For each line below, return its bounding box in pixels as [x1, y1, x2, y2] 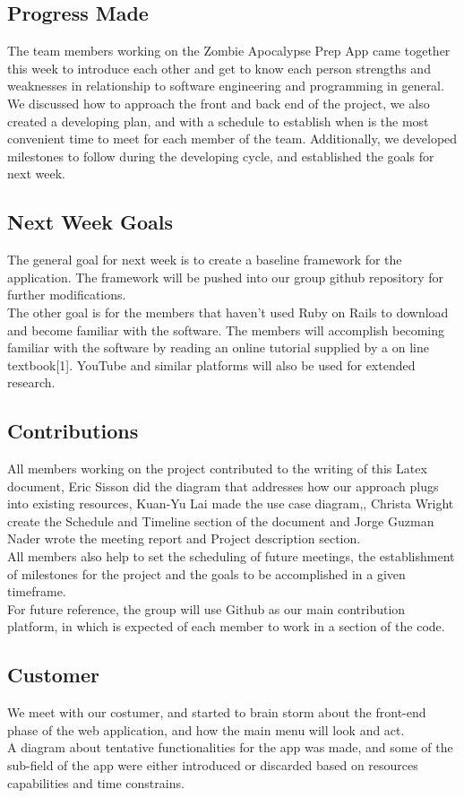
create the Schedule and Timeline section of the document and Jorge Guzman [7, 511, 434, 530]
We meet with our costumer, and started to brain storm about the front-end [7, 703, 426, 722]
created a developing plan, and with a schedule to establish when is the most [7, 111, 429, 130]
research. [7, 373, 56, 392]
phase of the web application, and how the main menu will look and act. [7, 720, 405, 739]
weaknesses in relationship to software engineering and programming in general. [7, 76, 444, 95]
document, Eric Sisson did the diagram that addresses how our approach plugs [7, 476, 439, 495]
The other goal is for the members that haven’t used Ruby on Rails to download [7, 302, 449, 321]
